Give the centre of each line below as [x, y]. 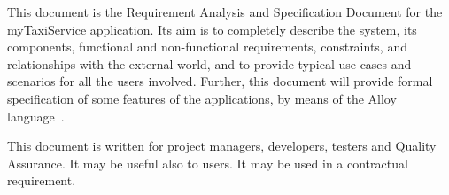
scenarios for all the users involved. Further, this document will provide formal [220, 81]
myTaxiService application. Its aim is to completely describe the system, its [212, 29]
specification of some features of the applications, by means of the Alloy [202, 98]
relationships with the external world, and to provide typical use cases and [209, 63]
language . [36, 116]
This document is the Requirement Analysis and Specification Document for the [225, 12]
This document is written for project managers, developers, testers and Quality [222, 146]
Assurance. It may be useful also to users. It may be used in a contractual [208, 163]
